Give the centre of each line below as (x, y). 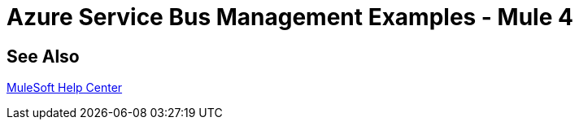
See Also (43, 56)
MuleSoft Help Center (65, 88)
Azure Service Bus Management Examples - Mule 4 (290, 17)
